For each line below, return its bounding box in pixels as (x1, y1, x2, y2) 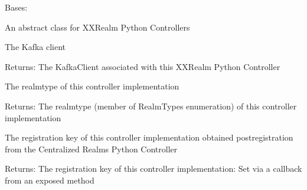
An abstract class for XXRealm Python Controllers (5, 21, 190, 33)
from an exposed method (5, 174, 94, 186)
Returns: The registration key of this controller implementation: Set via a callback (5, 162, 302, 175)
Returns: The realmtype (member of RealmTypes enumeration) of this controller (5, 99, 297, 112)
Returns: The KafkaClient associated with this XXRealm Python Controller (5, 60, 280, 72)
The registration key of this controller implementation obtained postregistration (5, 131, 293, 144)
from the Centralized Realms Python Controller (5, 142, 178, 155)
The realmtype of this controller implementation (5, 80, 179, 92)
